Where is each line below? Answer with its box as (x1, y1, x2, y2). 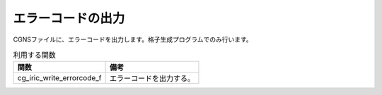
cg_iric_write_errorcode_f (17, 73, 102, 83)
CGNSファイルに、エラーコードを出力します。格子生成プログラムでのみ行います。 (13, 35, 253, 44)
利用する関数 (13, 50, 57, 60)
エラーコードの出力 (13, 11, 125, 26)
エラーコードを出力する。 (110, 74, 195, 84)
